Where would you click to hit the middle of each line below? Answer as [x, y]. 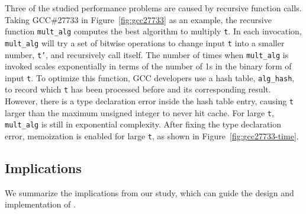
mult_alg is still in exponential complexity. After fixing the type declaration [143, 124]
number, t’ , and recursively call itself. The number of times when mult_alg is [147, 54]
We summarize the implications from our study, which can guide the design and [149, 192]
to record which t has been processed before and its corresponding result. [138, 89]
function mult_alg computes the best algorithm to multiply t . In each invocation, [153, 31]
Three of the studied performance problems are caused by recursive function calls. [153, 8]
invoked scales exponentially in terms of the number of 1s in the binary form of [148, 66]
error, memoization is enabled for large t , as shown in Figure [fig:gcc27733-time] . [152, 136]
